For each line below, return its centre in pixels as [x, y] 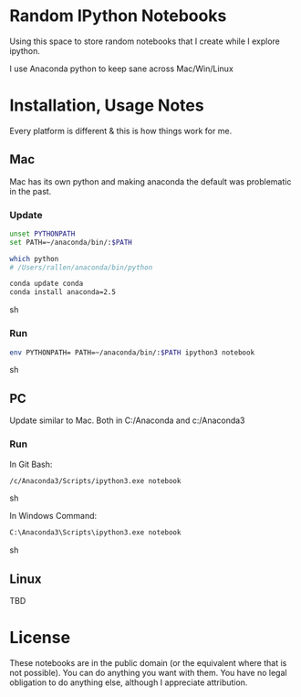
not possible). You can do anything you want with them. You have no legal [148, 673]
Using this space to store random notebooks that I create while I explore [145, 41]
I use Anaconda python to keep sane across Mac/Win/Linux [122, 69]
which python [34, 259]
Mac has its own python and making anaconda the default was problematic [150, 181]
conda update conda [47, 284]
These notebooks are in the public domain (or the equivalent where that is [148, 663]
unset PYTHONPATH [42, 234]
